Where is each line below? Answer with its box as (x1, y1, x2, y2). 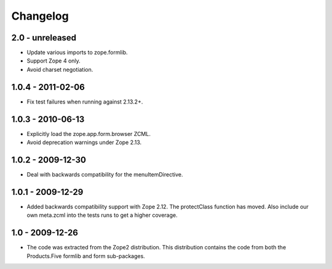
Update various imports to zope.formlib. (26, 49, 128, 56)
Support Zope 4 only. (26, 57, 81, 64)
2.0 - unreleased (11, 32, 77, 43)
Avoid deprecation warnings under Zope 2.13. (26, 138, 142, 146)
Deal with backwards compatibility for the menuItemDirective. (26, 170, 183, 178)
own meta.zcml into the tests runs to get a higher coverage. (26, 211, 178, 219)
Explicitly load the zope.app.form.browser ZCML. (26, 130, 151, 137)
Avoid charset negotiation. (26, 66, 93, 73)
